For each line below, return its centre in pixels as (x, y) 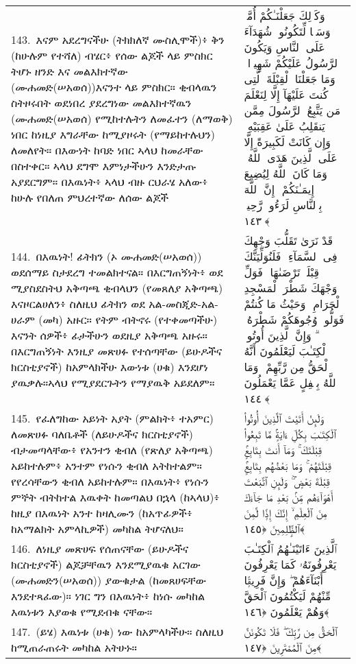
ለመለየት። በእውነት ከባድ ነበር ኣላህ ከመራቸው (107, 150)
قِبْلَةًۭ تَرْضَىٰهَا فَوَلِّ (282, 272)
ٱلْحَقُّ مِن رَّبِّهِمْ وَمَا (287, 367)
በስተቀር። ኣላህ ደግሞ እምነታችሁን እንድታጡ (104, 165)
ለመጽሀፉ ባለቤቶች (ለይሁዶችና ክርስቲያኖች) (102, 434)
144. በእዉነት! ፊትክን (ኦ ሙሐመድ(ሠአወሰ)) (106, 256)
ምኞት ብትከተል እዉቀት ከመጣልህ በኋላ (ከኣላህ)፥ (115, 497)
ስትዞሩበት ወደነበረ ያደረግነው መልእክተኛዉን (101, 102)
